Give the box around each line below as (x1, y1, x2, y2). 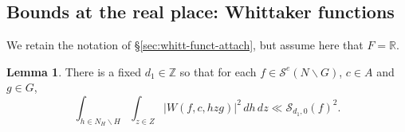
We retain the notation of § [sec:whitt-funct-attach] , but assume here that (6, 37, 364, 53)
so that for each (179, 63, 257, 80)
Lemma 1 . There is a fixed (6, 63, 142, 80)
